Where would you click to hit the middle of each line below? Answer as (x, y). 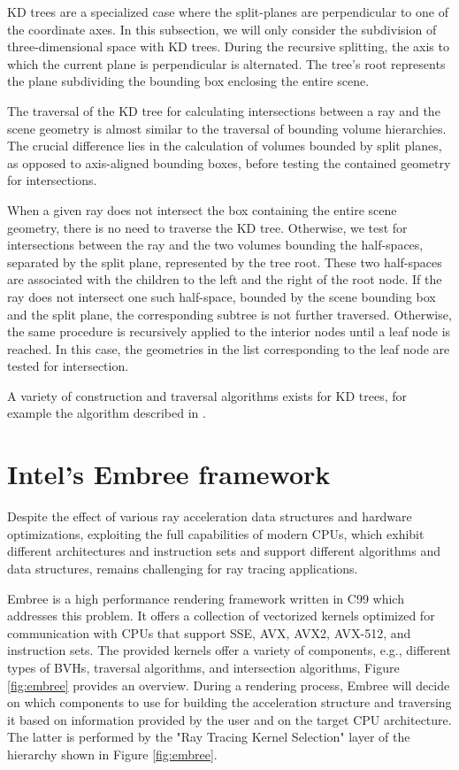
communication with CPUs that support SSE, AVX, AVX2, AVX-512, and (209, 632)
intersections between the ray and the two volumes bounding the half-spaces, (215, 245)
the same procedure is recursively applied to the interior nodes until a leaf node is (229, 331)
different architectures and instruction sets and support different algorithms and (224, 551)
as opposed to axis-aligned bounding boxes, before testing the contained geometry (229, 162)
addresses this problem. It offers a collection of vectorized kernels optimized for (221, 616)
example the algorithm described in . (107, 413)
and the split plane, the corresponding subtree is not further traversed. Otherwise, (229, 314)
